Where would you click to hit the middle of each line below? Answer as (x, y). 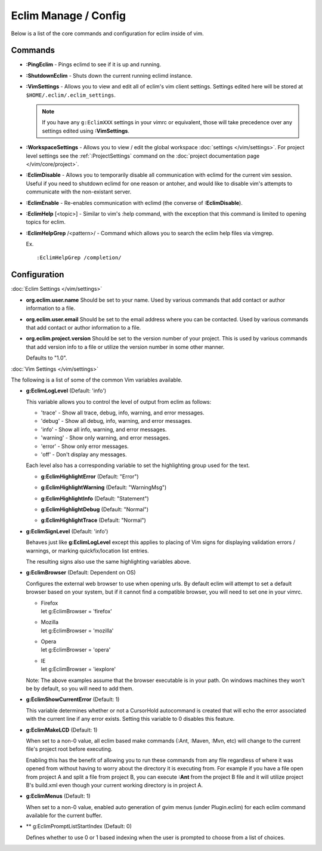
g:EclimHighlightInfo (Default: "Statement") (95, 498)
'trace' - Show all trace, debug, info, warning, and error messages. (123, 413)
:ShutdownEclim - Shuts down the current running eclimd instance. (109, 75)
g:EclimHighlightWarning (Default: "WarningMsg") (104, 487)
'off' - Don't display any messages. (84, 454)
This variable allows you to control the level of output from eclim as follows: (119, 402)
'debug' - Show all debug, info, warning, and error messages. (116, 421)
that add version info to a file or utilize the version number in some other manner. (125, 347)
